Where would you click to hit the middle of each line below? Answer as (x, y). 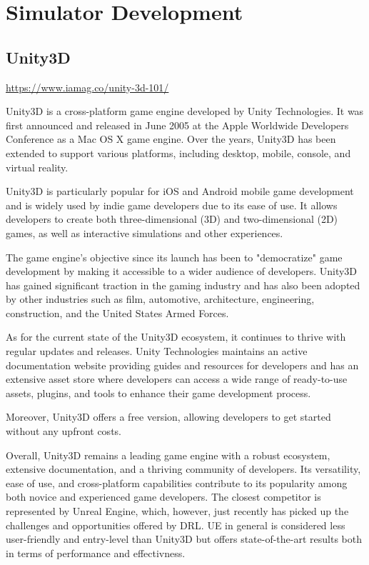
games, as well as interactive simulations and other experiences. (145, 232)
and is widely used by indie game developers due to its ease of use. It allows (172, 205)
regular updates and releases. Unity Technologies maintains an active (157, 351)
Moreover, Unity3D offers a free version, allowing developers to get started (168, 417)
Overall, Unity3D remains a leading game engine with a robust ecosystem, (168, 455)
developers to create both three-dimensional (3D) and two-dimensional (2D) (172, 219)
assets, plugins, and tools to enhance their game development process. (158, 392)
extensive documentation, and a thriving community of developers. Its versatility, (183, 469)
